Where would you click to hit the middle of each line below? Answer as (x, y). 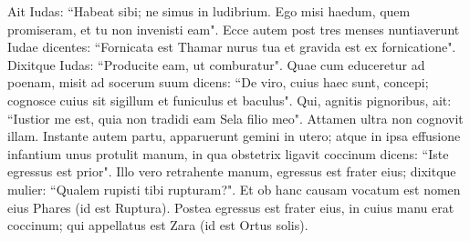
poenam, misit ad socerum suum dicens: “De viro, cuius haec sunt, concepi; (218, 82)
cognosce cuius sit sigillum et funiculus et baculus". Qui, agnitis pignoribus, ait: (230, 100)
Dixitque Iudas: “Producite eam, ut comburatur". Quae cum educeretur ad (216, 64)
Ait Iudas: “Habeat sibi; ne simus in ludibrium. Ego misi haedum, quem (209, 11)
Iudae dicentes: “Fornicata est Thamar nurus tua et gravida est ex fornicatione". (232, 47)
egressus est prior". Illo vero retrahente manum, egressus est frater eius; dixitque (232, 171)
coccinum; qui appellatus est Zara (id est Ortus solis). (158, 225)
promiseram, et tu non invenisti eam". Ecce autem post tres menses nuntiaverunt (234, 29)
